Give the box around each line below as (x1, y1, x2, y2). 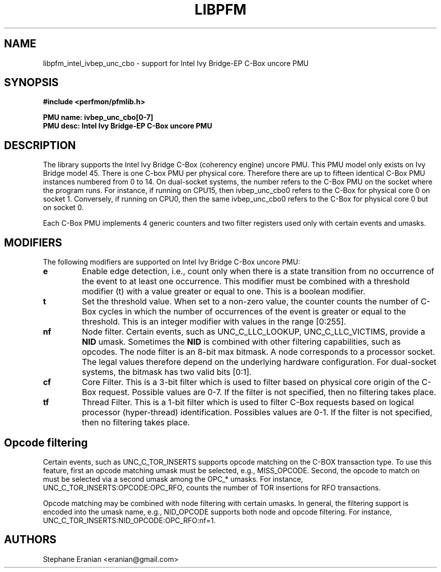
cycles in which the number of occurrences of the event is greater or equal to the (98, 306, 406, 317)
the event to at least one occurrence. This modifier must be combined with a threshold (82, 276, 410, 287)
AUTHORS (4, 533, 57, 546)
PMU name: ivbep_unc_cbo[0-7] (43, 113, 154, 122)
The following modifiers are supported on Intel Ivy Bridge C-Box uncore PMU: (43, 258, 301, 267)
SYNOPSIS (4, 76, 59, 89)
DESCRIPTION (4, 139, 76, 152)
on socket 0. (43, 203, 84, 212)
